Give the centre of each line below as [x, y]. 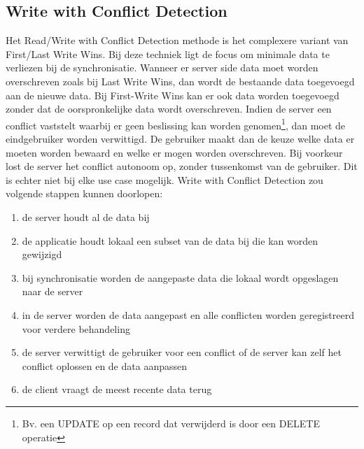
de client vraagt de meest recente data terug [117, 389]
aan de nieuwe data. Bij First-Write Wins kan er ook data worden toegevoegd [173, 95]
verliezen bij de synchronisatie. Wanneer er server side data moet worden [162, 67]
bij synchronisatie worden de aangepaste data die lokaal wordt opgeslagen [180, 277]
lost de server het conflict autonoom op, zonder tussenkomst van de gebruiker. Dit [182, 166]
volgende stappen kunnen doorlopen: [84, 193]
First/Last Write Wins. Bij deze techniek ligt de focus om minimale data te [168, 54]
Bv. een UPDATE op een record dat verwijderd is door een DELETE [171, 423]
